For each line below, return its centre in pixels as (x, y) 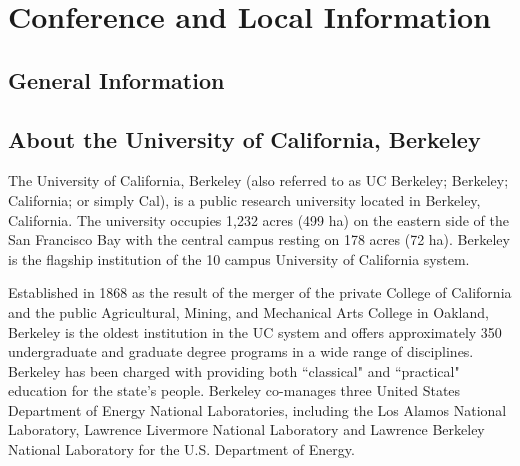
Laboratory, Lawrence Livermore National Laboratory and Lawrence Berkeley (246, 429)
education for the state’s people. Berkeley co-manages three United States (234, 390)
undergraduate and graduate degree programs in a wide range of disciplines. (241, 351)
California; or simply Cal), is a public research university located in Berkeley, (244, 199)
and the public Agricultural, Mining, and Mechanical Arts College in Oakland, (248, 311)
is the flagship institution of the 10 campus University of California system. (239, 258)
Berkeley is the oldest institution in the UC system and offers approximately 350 (255, 331)
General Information (116, 79)
